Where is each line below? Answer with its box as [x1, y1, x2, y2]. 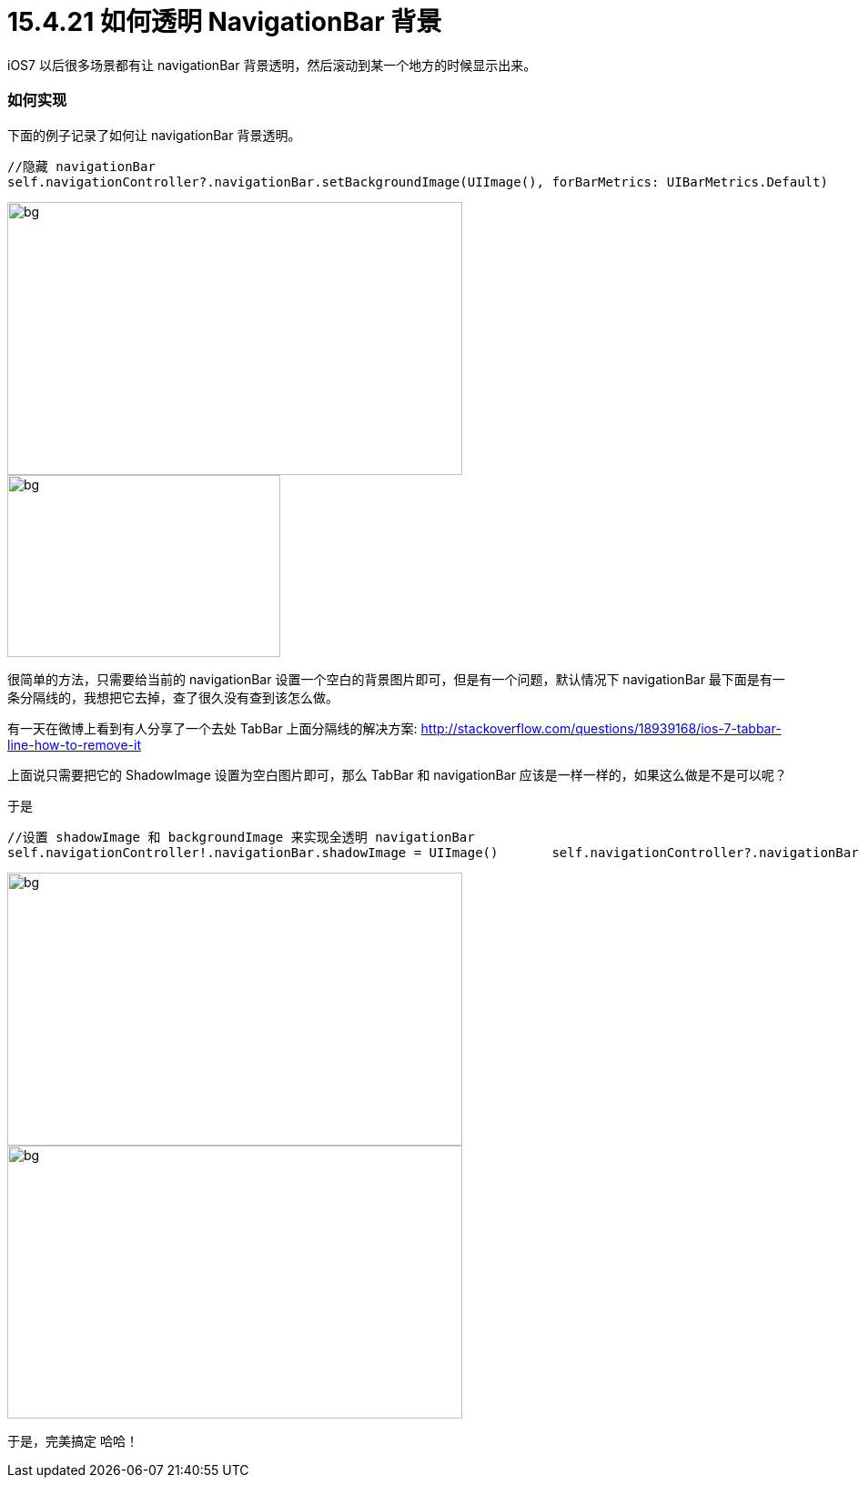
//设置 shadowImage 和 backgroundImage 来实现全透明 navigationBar [7, 829, 475, 844]
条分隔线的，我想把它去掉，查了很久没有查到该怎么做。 [7, 689, 339, 705]
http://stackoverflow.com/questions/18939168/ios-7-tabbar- [420, 720, 782, 736]
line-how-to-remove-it [7, 736, 141, 753]
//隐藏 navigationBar [7, 158, 156, 174]
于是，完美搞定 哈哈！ [7, 1432, 138, 1449]
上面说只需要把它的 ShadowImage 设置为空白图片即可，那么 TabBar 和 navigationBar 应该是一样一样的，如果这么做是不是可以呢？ [7, 766, 787, 783]
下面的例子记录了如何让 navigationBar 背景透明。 [7, 126, 301, 143]
